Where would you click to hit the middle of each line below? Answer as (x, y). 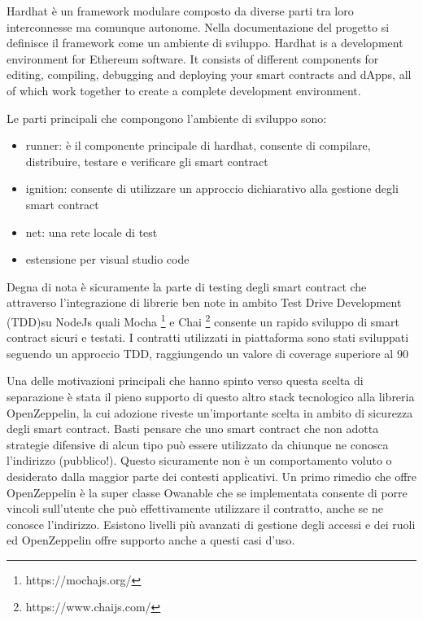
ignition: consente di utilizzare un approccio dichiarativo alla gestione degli (212, 188)
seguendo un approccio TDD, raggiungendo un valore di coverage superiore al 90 (207, 353)
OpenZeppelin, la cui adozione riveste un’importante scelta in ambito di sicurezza (210, 412)
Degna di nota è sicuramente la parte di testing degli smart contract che (187, 286)
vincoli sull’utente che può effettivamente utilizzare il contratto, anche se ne (195, 508)
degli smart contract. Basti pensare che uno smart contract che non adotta (193, 429)
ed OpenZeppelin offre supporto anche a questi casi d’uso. (151, 540)
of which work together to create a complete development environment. (184, 90)
